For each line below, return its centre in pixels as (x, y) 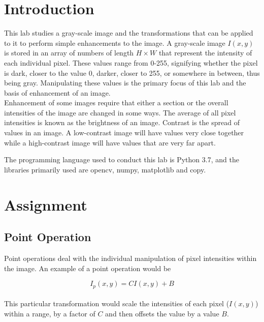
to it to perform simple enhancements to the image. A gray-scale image (115, 42)
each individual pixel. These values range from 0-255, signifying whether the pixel (131, 62)
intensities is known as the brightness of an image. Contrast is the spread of (122, 122)
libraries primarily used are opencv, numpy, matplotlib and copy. (105, 169)
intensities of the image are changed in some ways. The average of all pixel (120, 112)
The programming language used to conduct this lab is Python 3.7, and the (122, 159)
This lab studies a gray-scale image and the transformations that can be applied (129, 33)
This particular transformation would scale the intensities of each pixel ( (117, 303)
